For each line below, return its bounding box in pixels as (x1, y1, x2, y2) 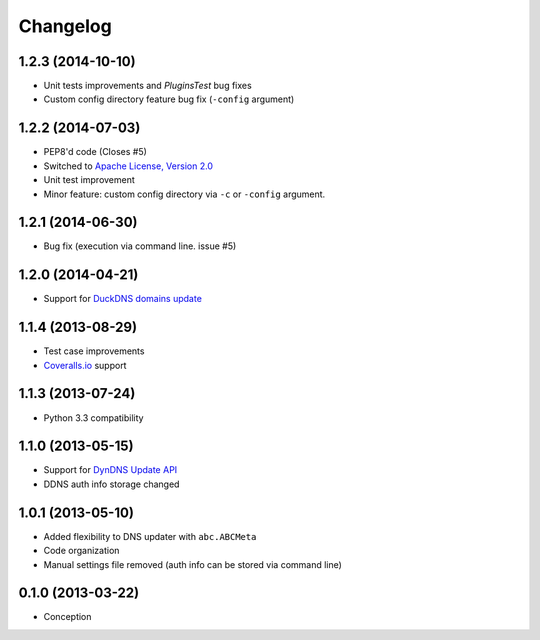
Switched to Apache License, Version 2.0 (43, 160, 214, 172)
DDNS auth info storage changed (43, 478, 180, 490)
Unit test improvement (43, 174, 135, 186)
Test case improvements (43, 345, 145, 357)
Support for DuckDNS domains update (43, 293, 202, 305)
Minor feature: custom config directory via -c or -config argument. (43, 188, 326, 200)
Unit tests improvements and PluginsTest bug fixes (43, 80, 252, 92)
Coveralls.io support (43, 359, 127, 371)
